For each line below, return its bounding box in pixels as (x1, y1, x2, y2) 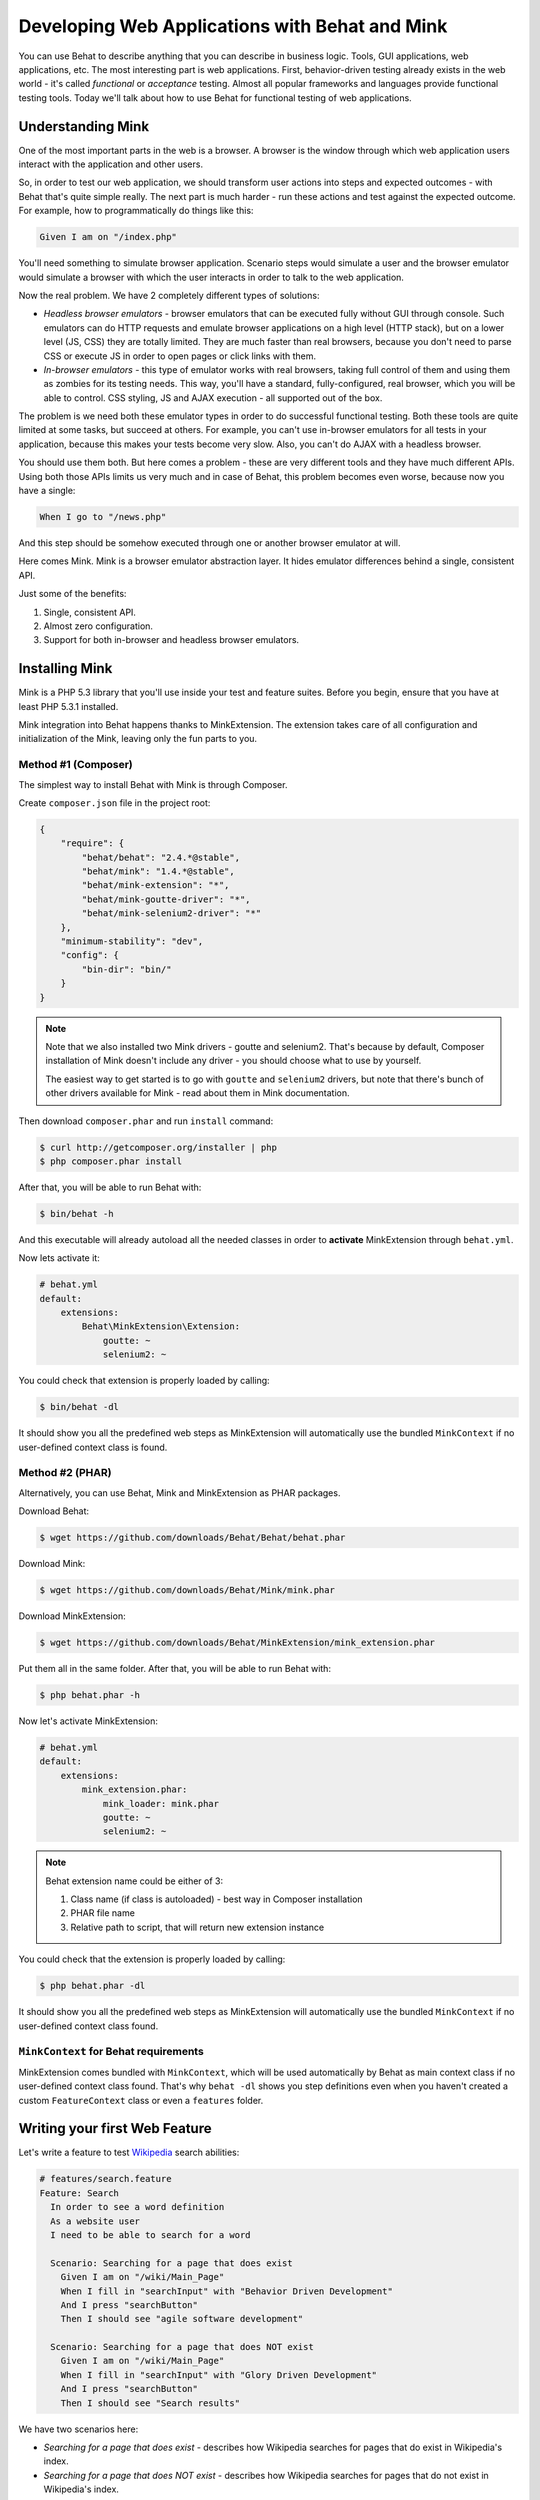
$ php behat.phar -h (39, 1689, 140, 1700)
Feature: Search (39, 2187, 120, 2199)
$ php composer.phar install (39, 1155, 183, 1167)
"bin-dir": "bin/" (81, 963, 172, 975)
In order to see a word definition (50, 2201, 225, 2213)
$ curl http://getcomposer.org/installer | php (39, 1141, 277, 1153)
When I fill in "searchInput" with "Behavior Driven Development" (60, 2285, 394, 2297)
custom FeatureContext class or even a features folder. (18, 2094, 264, 2106)
